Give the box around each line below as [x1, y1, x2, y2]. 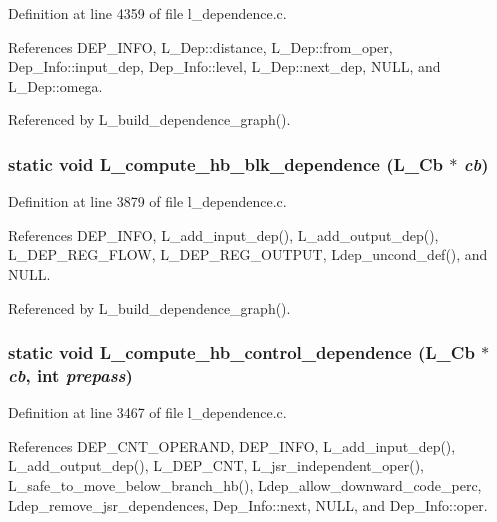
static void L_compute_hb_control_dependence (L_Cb [8, 340, 475, 365]
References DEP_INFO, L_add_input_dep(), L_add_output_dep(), [8, 224, 439, 245]
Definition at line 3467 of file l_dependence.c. [8, 402, 287, 423]
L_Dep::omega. [8, 75, 103, 96]
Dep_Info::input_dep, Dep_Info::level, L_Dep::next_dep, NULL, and [8, 56, 441, 77]
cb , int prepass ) [8, 363, 133, 387]
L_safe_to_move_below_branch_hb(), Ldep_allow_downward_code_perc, [8, 475, 482, 496]
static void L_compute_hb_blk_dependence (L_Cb [8, 151, 444, 176]
